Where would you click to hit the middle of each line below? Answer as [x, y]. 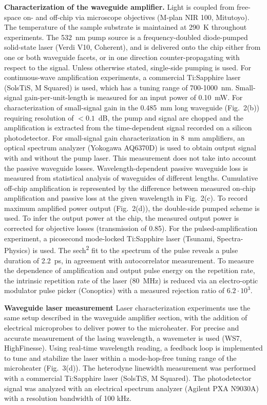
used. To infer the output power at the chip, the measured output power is [122, 218]
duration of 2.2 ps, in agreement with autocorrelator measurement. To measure [129, 260]
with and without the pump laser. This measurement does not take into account [130, 157]
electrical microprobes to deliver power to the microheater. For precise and [122, 328]
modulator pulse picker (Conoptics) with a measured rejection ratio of [114, 290]
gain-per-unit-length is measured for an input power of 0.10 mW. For [133, 97]
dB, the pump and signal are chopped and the [171, 117]
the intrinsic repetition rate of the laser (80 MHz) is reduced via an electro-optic [131, 280]
